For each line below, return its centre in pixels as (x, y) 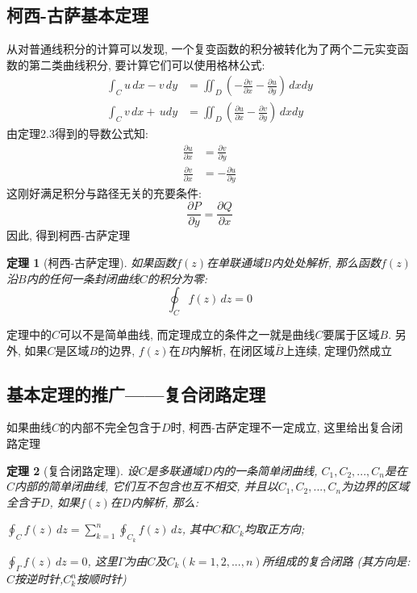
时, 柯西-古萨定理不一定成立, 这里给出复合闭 (287, 427)
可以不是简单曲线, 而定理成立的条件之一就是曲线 (188, 334)
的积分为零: (177, 278)
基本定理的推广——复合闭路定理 (136, 393)
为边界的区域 (375, 486)
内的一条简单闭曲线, (265, 470)
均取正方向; (275, 529)
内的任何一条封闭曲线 (83, 278)
